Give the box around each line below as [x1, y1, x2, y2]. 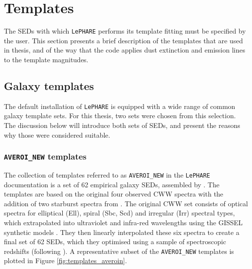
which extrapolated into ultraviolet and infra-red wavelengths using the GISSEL [4, 217, 243, 228]
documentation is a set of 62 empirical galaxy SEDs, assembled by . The [4, 179, 219, 189]
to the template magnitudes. [4, 54, 89, 64]
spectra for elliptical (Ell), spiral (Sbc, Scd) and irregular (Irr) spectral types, [4, 208, 235, 218]
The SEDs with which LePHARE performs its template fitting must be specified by [4, 26, 246, 36]
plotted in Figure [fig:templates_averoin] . [4, 255, 127, 266]
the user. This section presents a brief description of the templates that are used [4, 35, 243, 45]
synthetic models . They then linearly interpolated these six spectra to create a [4, 227, 239, 237]
